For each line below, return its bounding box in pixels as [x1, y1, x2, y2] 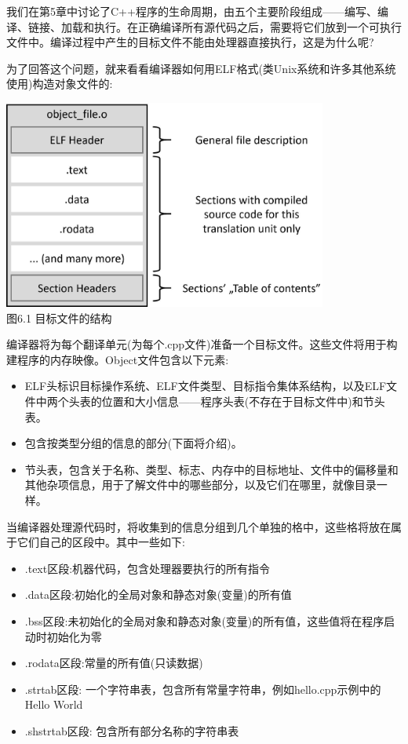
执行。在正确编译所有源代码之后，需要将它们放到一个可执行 [93, 18, 402, 35]
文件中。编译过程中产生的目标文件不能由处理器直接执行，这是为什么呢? [6, 34, 374, 50]
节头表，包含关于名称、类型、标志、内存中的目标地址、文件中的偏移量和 [24, 461, 399, 477]
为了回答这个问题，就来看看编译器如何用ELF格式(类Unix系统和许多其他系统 [6, 60, 396, 76]
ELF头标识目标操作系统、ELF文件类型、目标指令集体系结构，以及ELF [24, 377, 387, 394]
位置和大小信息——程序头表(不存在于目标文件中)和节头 [101, 393, 385, 410]
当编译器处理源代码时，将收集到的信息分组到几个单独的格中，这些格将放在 [6, 518, 391, 534]
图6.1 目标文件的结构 [6, 309, 112, 326]
